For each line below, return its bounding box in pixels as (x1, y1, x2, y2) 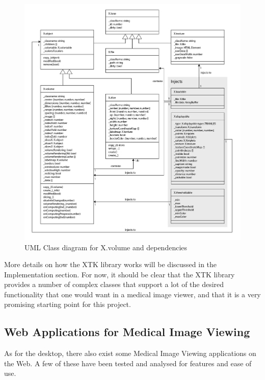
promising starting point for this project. (4, 299, 131, 310)
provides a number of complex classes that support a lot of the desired (4, 279, 224, 290)
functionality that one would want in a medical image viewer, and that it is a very (4, 289, 261, 299)
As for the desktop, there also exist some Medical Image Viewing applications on (4, 348, 256, 359)
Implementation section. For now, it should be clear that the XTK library (4, 269, 235, 279)
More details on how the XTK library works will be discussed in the (4, 259, 217, 270)
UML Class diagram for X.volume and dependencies (24, 242, 188, 252)
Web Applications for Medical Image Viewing (4, 324, 250, 340)
